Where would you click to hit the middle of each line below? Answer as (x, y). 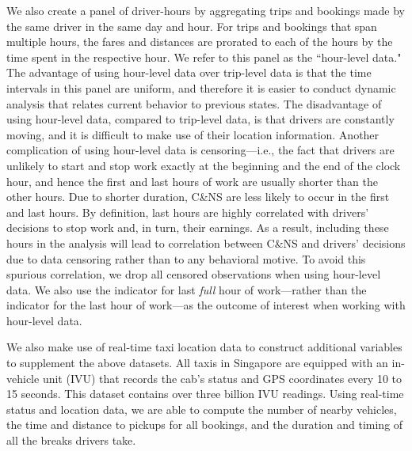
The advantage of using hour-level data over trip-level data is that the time (189, 72)
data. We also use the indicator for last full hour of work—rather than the (187, 289)
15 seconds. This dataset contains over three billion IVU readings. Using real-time (205, 394)
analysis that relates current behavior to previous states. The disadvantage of (194, 103)
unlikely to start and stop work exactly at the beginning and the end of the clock (204, 165)
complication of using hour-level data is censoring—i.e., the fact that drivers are (200, 150)
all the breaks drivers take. (71, 440)
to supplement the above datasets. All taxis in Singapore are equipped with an (197, 363)
